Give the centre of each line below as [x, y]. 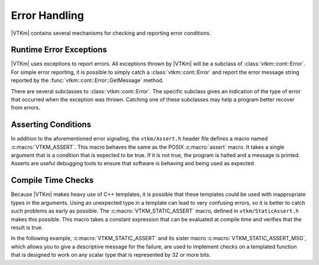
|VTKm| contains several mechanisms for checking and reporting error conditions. [111, 33]
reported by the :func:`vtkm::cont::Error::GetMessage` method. [87, 80]
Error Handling [48, 15]
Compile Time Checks [52, 180]
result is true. [27, 227]
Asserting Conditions [51, 125]
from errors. [26, 108]
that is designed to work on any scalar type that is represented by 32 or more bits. [111, 255]
